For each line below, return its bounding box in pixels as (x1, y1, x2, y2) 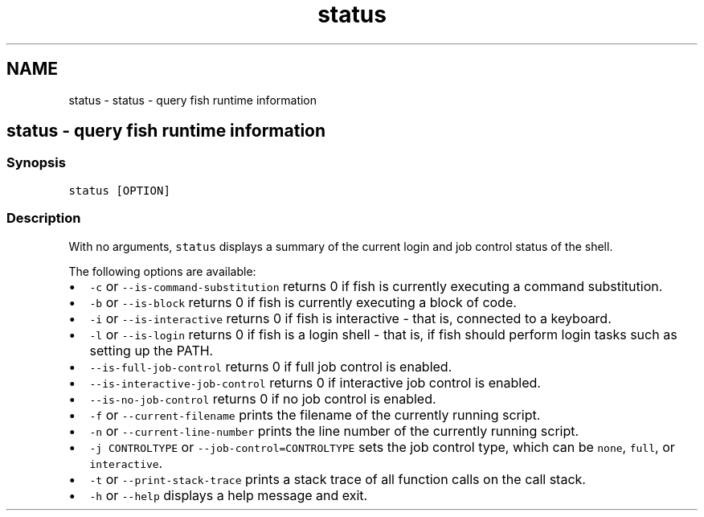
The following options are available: (68, 264, 256, 278)
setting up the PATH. (89, 342, 214, 359)
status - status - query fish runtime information (68, 92, 317, 107)
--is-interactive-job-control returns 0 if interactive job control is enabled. (89, 374, 541, 391)
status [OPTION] (68, 183, 170, 197)
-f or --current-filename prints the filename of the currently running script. (89, 406, 541, 423)
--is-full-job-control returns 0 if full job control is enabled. (89, 358, 452, 375)
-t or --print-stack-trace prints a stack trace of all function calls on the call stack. (89, 470, 586, 487)
